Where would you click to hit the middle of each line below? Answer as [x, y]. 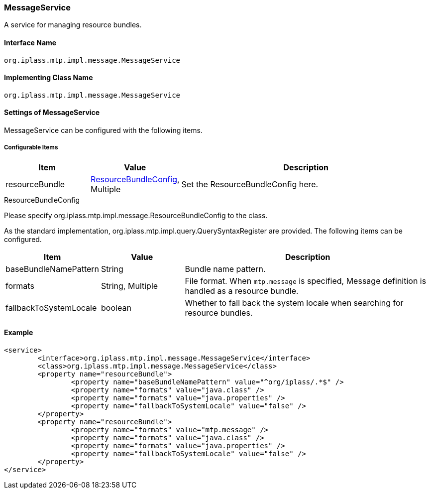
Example [19, 333]
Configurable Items [31, 148]
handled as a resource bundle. [242, 291]
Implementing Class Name [49, 78]
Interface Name [30, 42]
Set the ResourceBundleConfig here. [250, 184]
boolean [116, 308]
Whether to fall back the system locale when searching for [294, 303]
